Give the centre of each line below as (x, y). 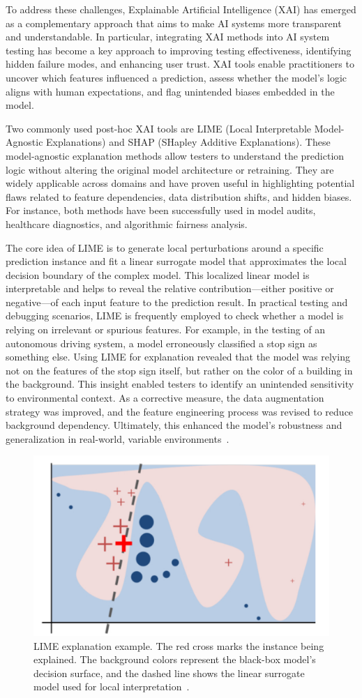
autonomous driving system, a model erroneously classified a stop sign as (161, 343)
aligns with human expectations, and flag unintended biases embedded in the (170, 91)
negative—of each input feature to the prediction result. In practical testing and (177, 302)
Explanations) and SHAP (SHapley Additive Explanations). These (188, 142)
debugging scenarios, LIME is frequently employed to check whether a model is (175, 316)
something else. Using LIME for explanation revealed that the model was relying (178, 357)
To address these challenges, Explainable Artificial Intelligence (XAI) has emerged (181, 9)
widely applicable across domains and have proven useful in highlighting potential (180, 183)
